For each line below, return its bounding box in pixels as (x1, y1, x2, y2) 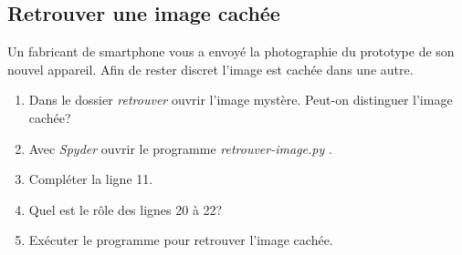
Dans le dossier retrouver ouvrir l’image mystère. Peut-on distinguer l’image (28, 90, 453, 109)
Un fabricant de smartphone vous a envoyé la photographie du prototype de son (7, 42, 455, 61)
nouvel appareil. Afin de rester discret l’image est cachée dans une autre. (7, 59, 414, 78)
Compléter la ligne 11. (28, 169, 153, 189)
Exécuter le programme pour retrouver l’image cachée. (28, 230, 333, 250)
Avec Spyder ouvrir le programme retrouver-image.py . (28, 138, 332, 158)
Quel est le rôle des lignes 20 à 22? (28, 199, 223, 219)
